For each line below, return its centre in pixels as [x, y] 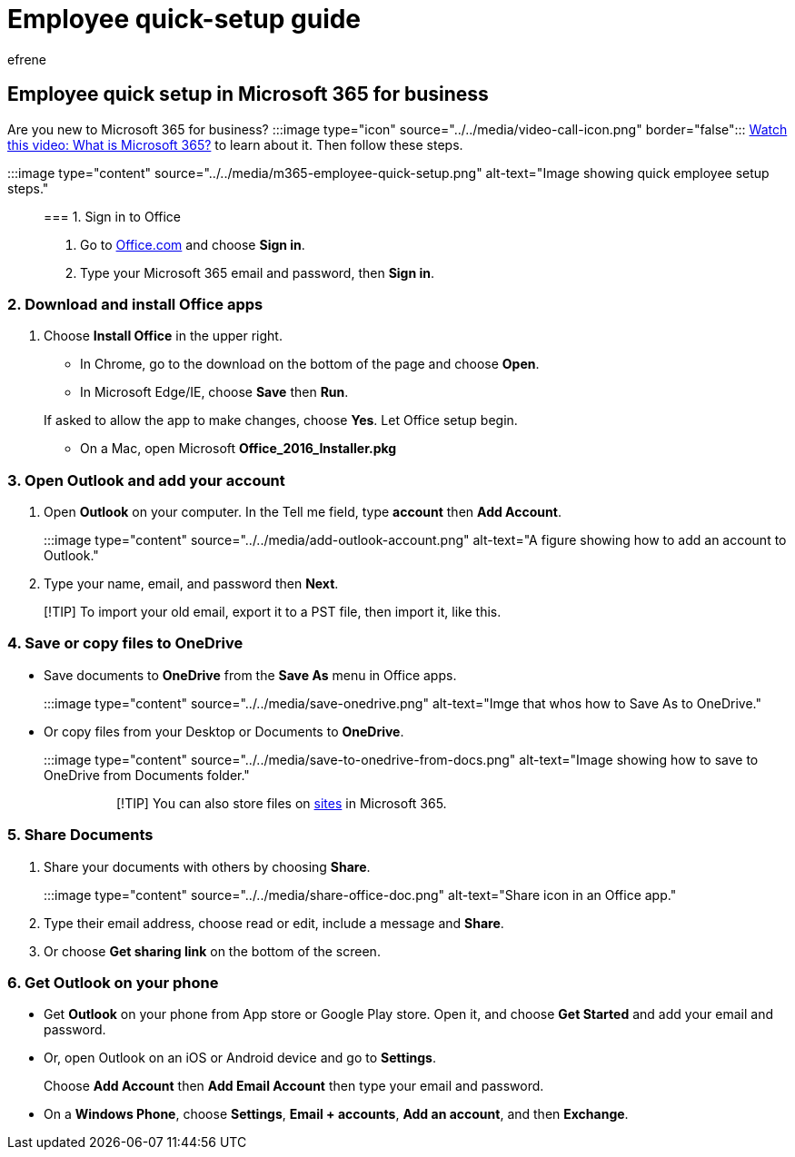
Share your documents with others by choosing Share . [207, 866]
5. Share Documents [80, 835]
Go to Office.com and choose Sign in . [193, 244]
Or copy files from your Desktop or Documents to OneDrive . [224, 731]
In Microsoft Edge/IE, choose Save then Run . [214, 392]
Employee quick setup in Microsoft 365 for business [248, 94]
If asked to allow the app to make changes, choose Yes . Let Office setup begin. [281, 420]
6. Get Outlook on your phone [113, 982]
